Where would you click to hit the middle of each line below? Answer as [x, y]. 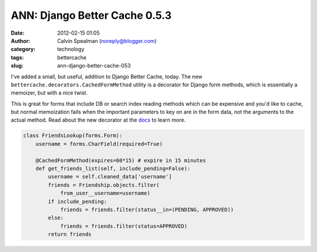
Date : [18, 33]
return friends [70, 234]
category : [23, 49]
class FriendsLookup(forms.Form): [73, 136]
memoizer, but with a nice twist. [49, 93]
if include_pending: [77, 201]
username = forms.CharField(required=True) [99, 144]
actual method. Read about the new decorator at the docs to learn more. [98, 120]
